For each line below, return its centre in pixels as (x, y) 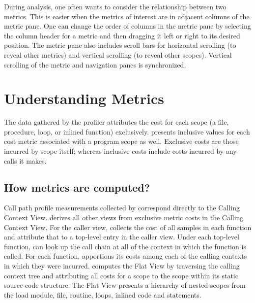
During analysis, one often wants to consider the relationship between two (115, 6)
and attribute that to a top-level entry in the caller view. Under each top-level (122, 237)
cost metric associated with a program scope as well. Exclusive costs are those (121, 141)
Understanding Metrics (84, 98)
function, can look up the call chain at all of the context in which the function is (125, 246)
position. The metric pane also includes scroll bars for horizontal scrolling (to (120, 45)
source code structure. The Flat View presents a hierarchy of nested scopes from (125, 285)
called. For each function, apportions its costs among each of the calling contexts (126, 256)
